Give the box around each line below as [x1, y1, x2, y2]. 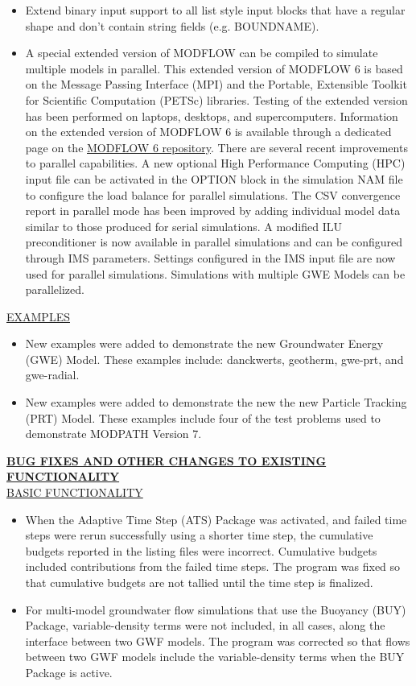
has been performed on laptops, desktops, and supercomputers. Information [25, 107, 398, 124]
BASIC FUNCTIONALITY [6, 484, 143, 501]
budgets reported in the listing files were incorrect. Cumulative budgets [25, 542, 377, 559]
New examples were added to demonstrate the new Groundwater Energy [25, 335, 384, 352]
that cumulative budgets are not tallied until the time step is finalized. [25, 574, 373, 590]
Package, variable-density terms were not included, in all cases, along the [25, 617, 385, 634]
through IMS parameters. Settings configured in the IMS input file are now [25, 249, 396, 266]
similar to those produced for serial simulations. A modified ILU [25, 217, 342, 234]
